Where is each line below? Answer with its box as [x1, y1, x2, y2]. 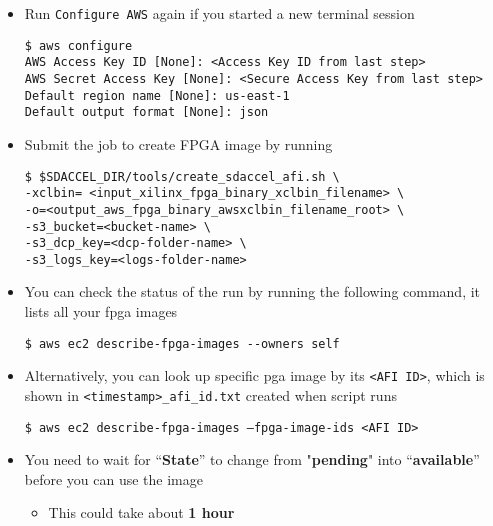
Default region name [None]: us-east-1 [24, 88, 290, 103]
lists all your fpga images [24, 301, 178, 322]
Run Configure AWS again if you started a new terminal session [24, 3, 415, 23]
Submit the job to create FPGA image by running [24, 133, 333, 154]
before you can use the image [24, 468, 204, 489]
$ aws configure [24, 38, 133, 53]
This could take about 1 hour [48, 502, 235, 523]
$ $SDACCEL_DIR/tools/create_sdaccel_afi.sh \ [24, 169, 340, 184]
